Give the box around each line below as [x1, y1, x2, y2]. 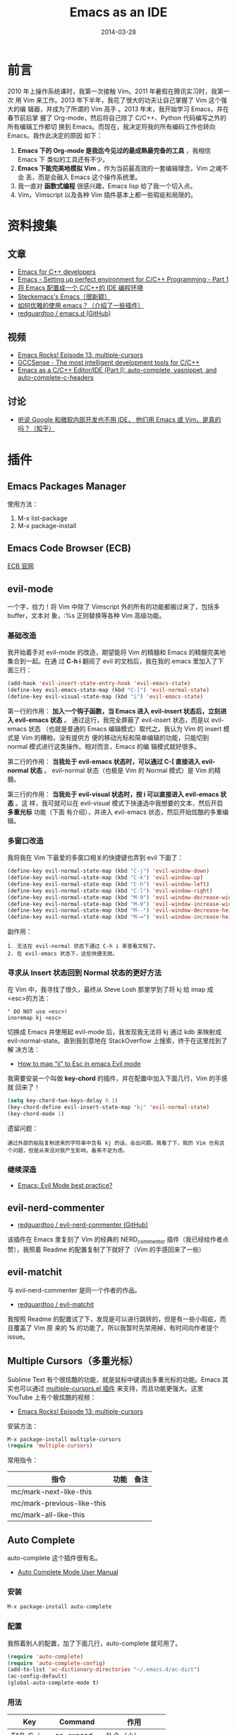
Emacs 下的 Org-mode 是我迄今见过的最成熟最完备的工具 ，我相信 [17, 146, 212, 154]
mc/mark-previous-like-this [11, 1499, 107, 1508]
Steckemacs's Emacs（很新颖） [17, 292, 111, 301]
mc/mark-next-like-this [11, 1487, 92, 1497]
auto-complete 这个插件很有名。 [7, 1554, 102, 1562]
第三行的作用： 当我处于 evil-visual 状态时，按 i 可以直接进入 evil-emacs [7, 790, 219, 798]
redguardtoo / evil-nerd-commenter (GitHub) [17, 1220, 148, 1229]
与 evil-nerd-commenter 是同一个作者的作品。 [7, 1285, 141, 1294]
